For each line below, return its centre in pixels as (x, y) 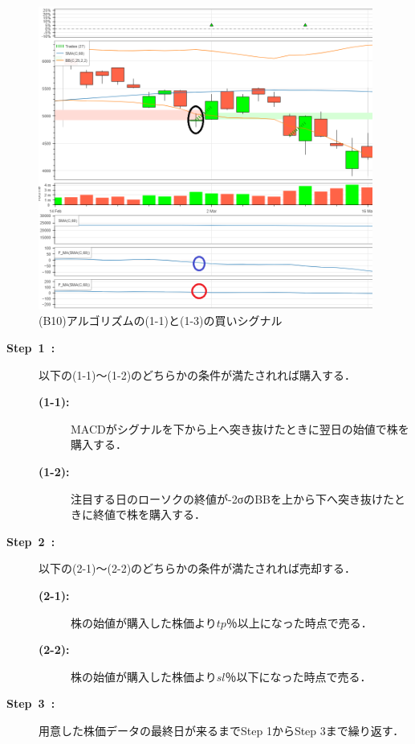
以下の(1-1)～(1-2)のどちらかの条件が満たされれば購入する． (197, 374)
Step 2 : (31, 541)
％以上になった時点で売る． (299, 622)
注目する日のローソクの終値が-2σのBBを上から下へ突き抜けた (233, 498)
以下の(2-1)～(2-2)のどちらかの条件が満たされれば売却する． (197, 568)
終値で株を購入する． (149, 514)
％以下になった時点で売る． (298, 676)
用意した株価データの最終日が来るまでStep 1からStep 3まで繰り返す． (222, 730)
